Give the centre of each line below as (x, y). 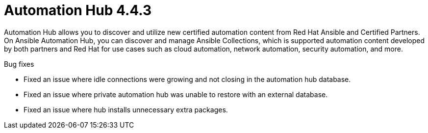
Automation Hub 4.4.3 (78, 10)
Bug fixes (19, 64)
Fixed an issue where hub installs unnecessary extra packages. (126, 109)
